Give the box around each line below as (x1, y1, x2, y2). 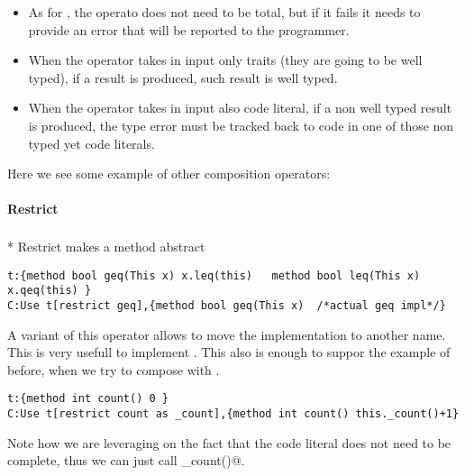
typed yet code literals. (28, 133, 155, 152)
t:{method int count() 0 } (7, 392, 169, 406)
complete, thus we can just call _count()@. (7, 451, 245, 470)
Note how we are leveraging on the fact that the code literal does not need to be (7, 433, 451, 452)
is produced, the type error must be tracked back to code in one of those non (28, 115, 454, 134)
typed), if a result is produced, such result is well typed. (28, 68, 338, 87)
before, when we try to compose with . (7, 360, 220, 379)
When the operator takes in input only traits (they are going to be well (28, 50, 423, 69)
